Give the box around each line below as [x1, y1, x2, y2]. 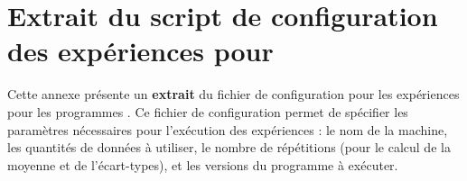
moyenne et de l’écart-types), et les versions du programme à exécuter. [7, 155, 398, 174]
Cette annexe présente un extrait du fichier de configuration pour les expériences [7, 85, 460, 104]
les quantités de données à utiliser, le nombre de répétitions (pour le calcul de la [7, 138, 451, 157]
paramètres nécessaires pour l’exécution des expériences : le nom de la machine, [7, 120, 448, 139]
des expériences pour [7, 32, 274, 69]
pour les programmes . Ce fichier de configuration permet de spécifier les [7, 102, 408, 121]
